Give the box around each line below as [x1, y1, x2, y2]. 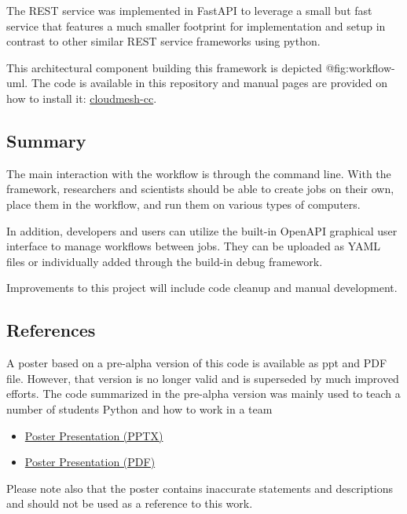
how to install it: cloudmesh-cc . [6, 89, 157, 106]
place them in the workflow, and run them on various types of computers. [6, 195, 361, 212]
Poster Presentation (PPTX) [24, 427, 163, 443]
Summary [6, 128, 86, 152]
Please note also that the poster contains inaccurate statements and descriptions [6, 479, 394, 496]
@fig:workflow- [325, 59, 395, 75]
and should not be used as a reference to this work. [6, 495, 253, 512]
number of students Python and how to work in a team [6, 400, 273, 417]
